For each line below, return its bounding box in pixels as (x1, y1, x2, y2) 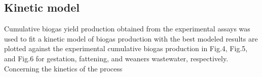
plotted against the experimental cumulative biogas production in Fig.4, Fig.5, (4, 43, 248, 54)
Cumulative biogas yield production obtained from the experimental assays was (4, 23, 250, 34)
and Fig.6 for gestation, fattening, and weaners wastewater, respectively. (4, 53, 229, 63)
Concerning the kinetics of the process (4, 63, 123, 73)
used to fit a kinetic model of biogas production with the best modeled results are (4, 33, 258, 44)
